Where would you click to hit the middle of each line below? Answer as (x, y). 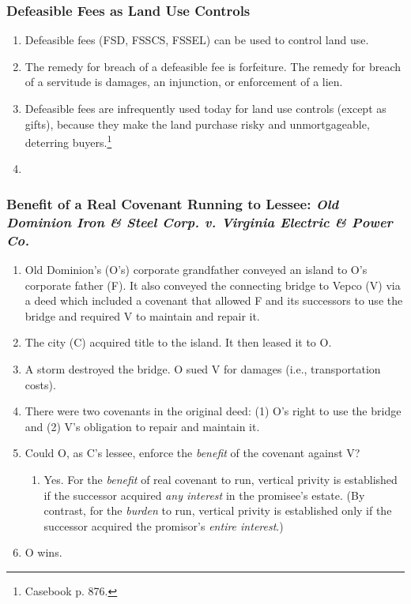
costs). (40, 384)
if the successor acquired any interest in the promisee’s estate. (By (204, 495)
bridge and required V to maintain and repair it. (142, 315)
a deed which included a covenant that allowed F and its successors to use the (214, 300)
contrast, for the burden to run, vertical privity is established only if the (218, 510)
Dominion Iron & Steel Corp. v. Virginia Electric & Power (200, 221)
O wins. (43, 552)
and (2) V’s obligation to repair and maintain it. (142, 426)
